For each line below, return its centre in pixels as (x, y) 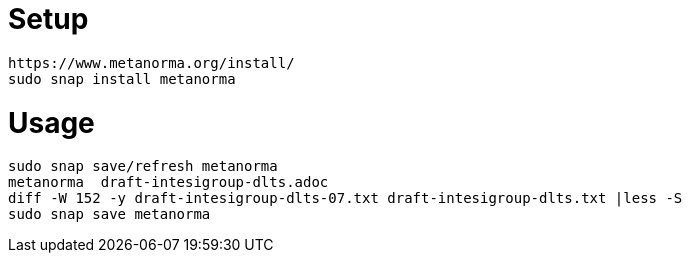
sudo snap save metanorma (109, 214)
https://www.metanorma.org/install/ (151, 62)
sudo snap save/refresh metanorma (143, 166)
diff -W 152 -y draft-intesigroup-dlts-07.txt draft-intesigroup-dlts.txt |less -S (345, 198)
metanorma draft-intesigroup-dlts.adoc (168, 182)
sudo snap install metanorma (122, 78)
